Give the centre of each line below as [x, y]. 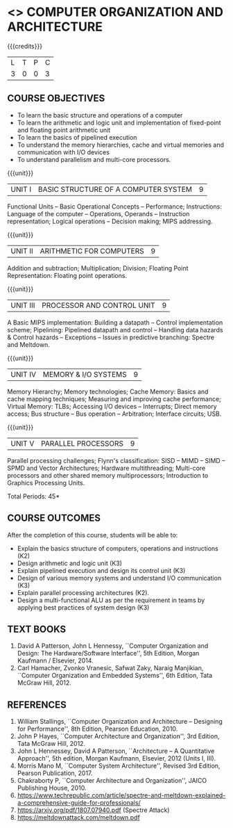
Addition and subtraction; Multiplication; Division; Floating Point [98, 268]
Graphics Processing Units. [46, 482]
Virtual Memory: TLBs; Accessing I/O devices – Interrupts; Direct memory [112, 406]
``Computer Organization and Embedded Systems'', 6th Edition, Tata [115, 676]
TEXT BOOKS [37, 629]
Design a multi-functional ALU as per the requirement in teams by [111, 600]
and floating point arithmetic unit [64, 130]
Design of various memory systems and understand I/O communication [119, 578]
